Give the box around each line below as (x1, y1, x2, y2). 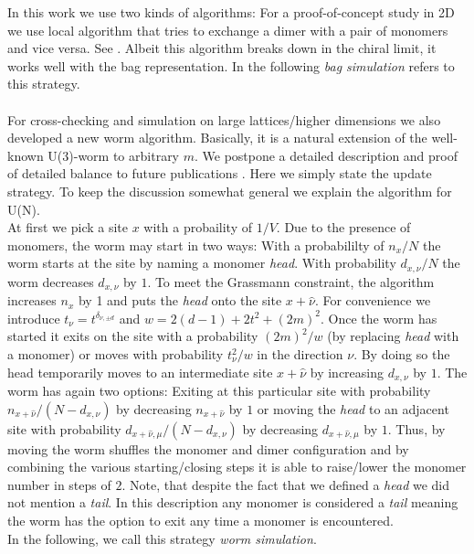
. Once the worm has (320, 308, 437, 327)
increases (7, 291, 57, 310)
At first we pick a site (7, 218, 128, 237)
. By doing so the (353, 345, 450, 363)
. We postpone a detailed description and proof (194, 145, 458, 165)
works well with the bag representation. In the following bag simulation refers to (7, 56, 455, 75)
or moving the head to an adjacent (257, 399, 449, 418)
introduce (7, 308, 60, 327)
